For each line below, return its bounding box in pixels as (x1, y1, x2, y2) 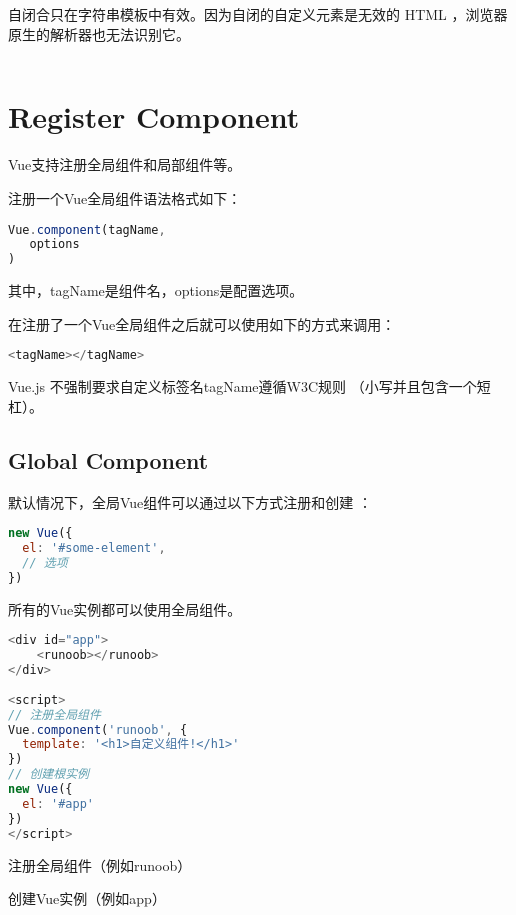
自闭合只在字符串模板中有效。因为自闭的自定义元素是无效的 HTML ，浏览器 (8, 4, 508, 24)
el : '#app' (22, 796, 94, 811)
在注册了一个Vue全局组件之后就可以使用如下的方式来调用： (8, 313, 396, 334)
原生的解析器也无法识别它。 (8, 23, 190, 44)
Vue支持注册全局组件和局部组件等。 (8, 154, 242, 175)
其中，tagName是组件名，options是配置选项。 (8, 280, 304, 301)
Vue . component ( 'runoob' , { (8, 722, 188, 737)
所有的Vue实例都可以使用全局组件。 (8, 598, 242, 619)
